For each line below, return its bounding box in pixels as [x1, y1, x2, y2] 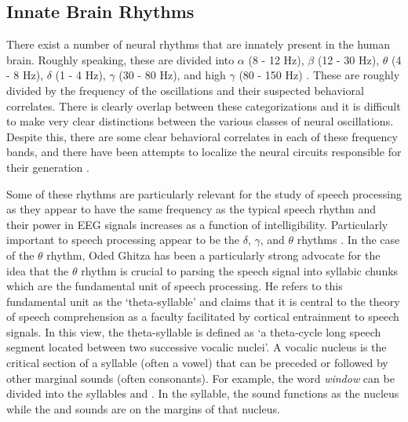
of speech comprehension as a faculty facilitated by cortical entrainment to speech [6, 308, 399, 325]
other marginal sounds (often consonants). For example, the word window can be [6, 369, 395, 386]
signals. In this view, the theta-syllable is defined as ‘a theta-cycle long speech [6, 323, 381, 340]
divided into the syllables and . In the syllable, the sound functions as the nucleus [6, 385, 399, 402]
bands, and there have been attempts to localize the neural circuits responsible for [6, 144, 402, 160]
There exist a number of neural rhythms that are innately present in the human [6, 36, 390, 53]
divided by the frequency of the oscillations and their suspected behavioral [6, 82, 364, 98]
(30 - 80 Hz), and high [118, 67, 226, 83]
